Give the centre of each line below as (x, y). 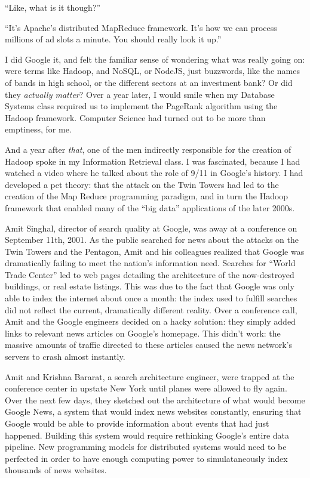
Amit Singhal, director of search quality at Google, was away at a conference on (151, 228)
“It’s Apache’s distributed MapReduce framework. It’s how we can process (141, 27)
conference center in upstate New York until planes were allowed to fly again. (146, 388)
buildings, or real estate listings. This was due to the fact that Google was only (150, 286)
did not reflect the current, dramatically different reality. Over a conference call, (151, 309)
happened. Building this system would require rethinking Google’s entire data (147, 435)
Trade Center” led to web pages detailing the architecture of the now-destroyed (150, 274)
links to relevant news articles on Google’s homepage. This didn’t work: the (143, 333)
